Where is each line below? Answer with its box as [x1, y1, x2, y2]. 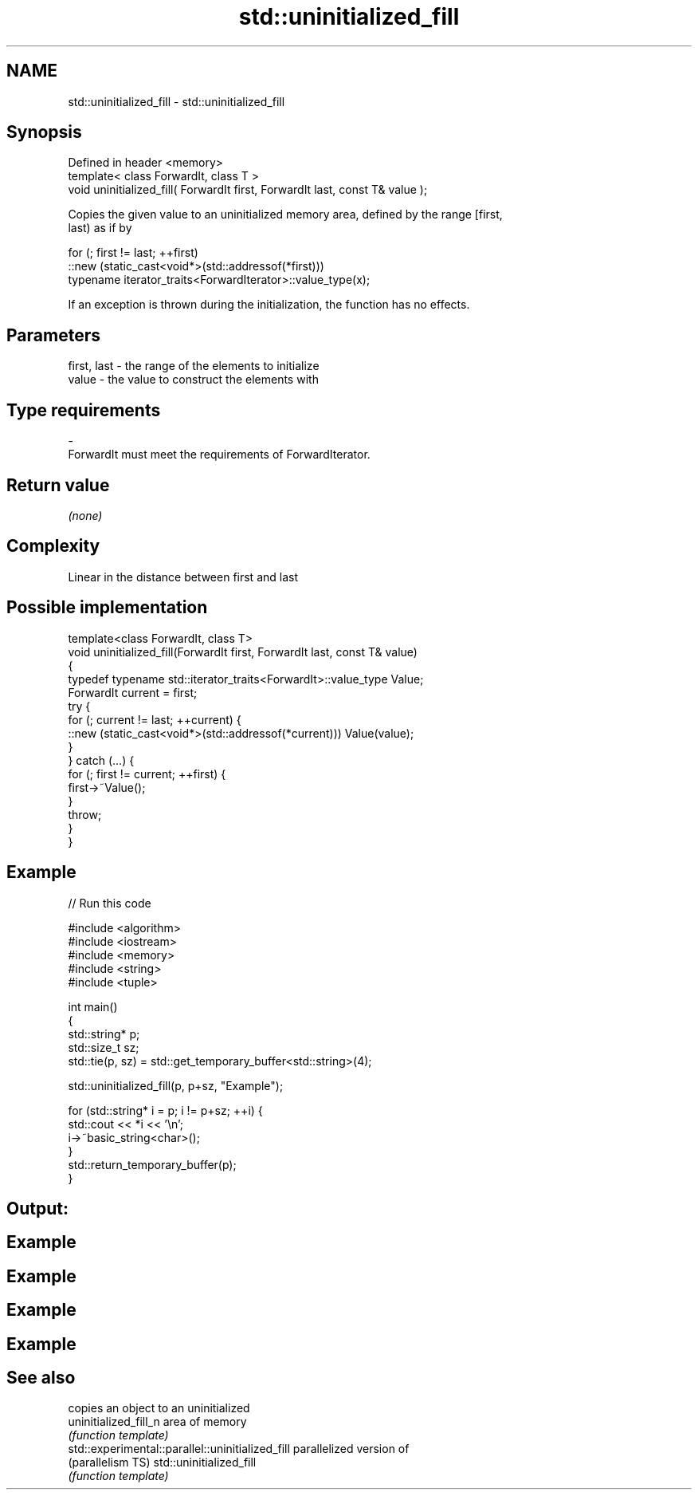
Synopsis [6, 122, 82, 143]
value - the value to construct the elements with [68, 372, 319, 387]
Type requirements [6, 400, 161, 420]
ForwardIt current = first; [68, 685, 198, 699]
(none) [68, 508, 103, 522]
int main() [68, 999, 118, 1014]
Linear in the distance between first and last [68, 569, 298, 584]
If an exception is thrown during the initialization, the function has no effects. [68, 297, 470, 312]
